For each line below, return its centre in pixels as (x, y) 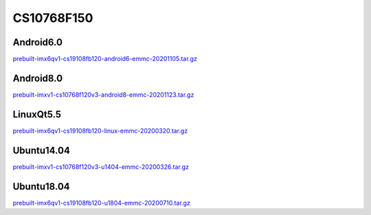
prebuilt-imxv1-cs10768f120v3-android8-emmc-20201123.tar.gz (103, 94)
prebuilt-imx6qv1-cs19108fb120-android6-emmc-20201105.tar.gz (105, 59)
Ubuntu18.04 (41, 186)
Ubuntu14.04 (41, 150)
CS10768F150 (53, 18)
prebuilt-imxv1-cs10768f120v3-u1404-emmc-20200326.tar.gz (101, 167)
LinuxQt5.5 (37, 114)
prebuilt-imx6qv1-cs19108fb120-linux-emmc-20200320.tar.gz (100, 131)
